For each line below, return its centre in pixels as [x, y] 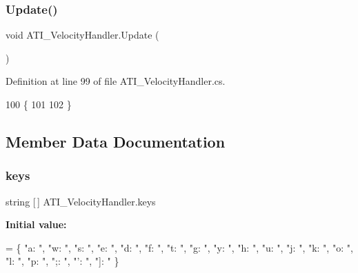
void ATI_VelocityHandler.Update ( [82, 35]
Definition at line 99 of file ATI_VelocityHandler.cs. [116, 81]
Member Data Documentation [116, 141]
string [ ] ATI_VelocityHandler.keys [81, 201]
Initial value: [36, 224]
